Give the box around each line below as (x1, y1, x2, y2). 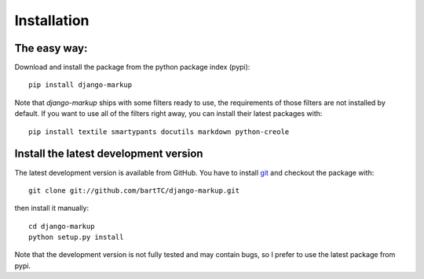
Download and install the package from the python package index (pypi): (14, 63, 250, 72)
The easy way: (14, 42, 88, 55)
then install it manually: (14, 204, 90, 213)
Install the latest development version (14, 147, 203, 161)
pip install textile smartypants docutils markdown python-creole (28, 127, 290, 136)
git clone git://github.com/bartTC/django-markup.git (28, 186, 239, 195)
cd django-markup (28, 222, 95, 230)
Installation (14, 12, 90, 29)
